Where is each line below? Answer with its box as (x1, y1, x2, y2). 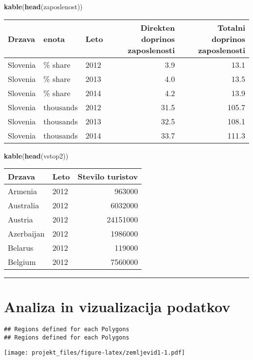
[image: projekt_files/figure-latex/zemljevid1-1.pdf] (4, 349, 185, 356)
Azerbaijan (8, 228, 45, 240)
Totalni (217, 21, 245, 33)
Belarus (8, 242, 34, 254)
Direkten (140, 21, 175, 33)
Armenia (8, 185, 37, 197)
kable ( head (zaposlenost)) (4, 1, 83, 11)
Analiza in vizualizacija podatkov (4, 297, 231, 317)
